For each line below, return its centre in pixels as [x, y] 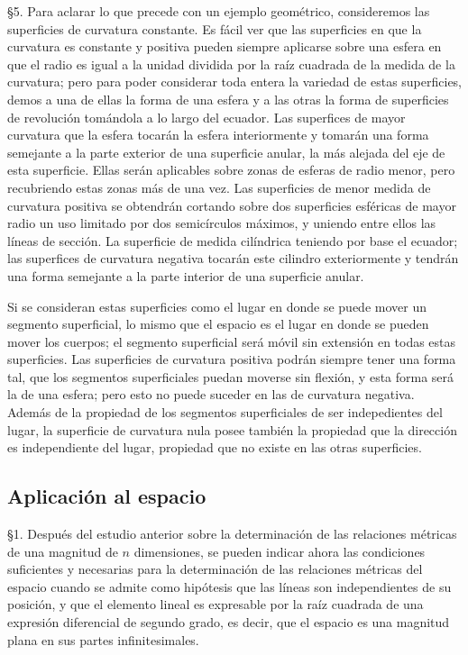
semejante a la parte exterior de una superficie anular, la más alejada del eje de [226, 152]
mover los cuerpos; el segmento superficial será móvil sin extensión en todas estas [232, 341]
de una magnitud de [63, 551]
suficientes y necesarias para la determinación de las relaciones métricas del [215, 569]
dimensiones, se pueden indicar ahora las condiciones [280, 551]
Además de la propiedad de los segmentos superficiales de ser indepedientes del [225, 412]
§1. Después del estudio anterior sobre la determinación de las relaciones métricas [232, 534]
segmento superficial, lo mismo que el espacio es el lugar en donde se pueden [218, 324]
